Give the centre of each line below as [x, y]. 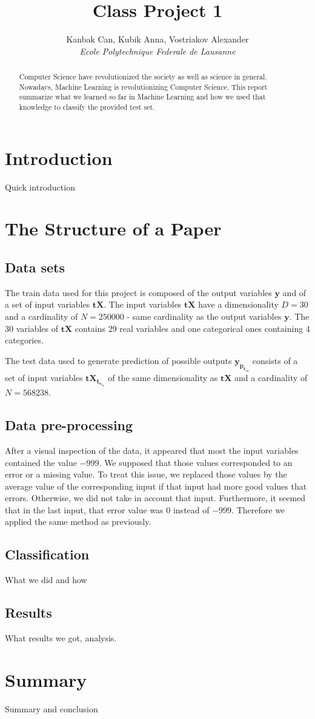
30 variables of [32, 328]
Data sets [35, 267]
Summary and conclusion [51, 708]
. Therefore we [258, 509]
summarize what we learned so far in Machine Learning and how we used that [142, 97]
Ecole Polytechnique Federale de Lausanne [157, 51]
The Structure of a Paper [113, 228]
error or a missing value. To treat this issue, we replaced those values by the [146, 474]
